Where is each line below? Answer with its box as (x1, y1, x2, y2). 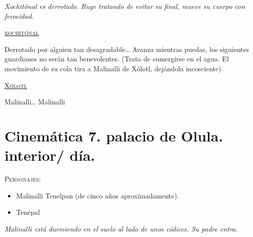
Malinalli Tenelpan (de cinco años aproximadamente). (16, 190, 179, 200)
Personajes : (4, 174, 41, 184)
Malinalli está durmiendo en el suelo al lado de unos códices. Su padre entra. (4, 223, 238, 234)
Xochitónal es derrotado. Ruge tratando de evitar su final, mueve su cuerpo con (4, 1, 245, 11)
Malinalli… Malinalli (4, 96, 65, 107)
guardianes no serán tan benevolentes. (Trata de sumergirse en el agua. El (4, 53, 229, 64)
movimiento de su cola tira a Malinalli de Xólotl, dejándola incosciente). (4, 63, 223, 73)
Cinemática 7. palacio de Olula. (4, 125, 223, 145)
